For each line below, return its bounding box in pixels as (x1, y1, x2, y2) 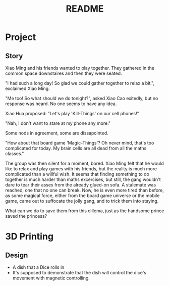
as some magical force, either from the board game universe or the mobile (5, 193, 160, 199)
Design (5, 251, 28, 259)
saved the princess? (5, 213, 47, 219)
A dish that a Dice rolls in (12, 264, 65, 270)
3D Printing (5, 231, 54, 243)
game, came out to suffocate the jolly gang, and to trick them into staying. (5, 198, 159, 204)
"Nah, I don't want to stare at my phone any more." (5, 120, 111, 126)
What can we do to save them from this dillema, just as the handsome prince (5, 208, 164, 214)
